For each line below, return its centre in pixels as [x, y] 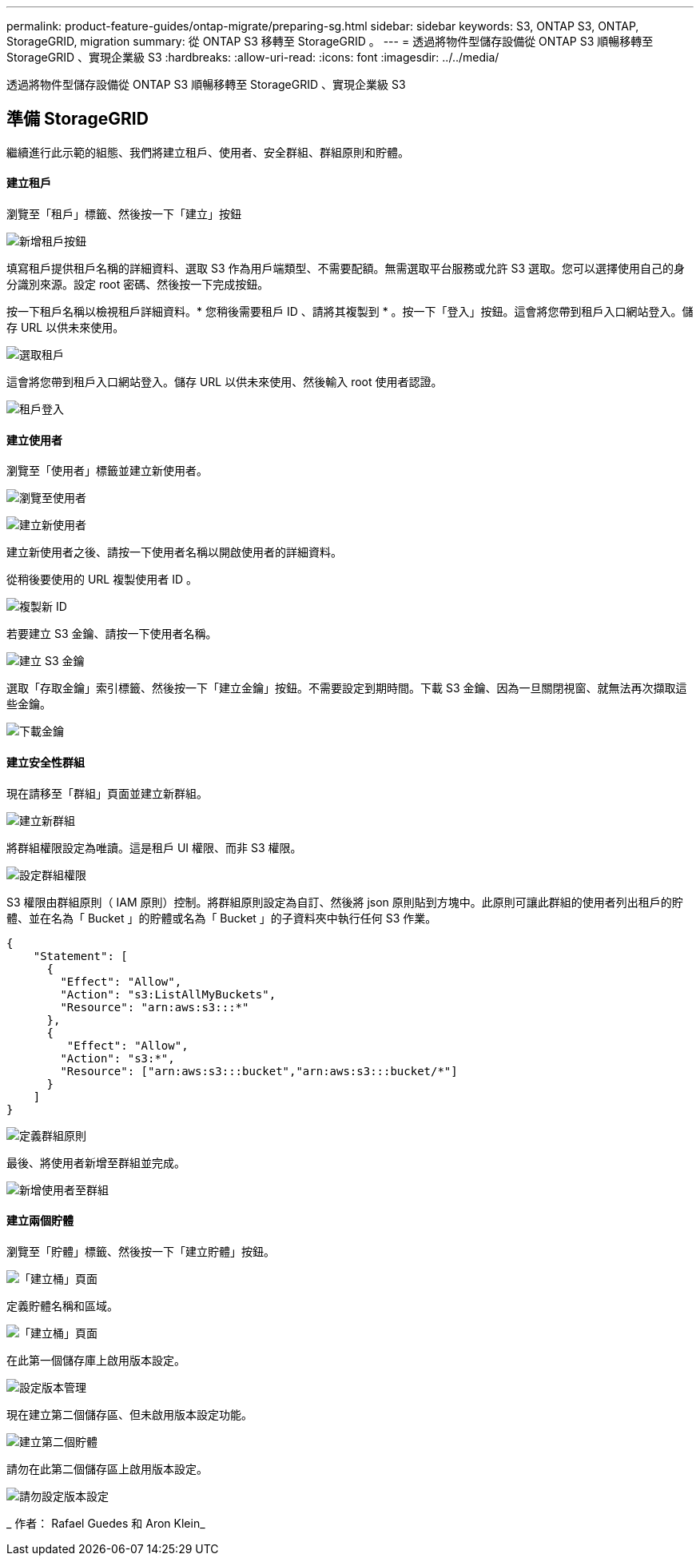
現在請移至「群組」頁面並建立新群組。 [107, 793]
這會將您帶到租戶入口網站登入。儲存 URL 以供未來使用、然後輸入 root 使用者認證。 [225, 382]
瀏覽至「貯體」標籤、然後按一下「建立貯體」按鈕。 [141, 1251]
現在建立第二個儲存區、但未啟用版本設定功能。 [129, 1414]
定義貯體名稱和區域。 [62, 1305]
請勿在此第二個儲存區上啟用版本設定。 [107, 1468]
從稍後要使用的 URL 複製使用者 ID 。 [102, 580]
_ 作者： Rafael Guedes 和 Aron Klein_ [106, 1523]
